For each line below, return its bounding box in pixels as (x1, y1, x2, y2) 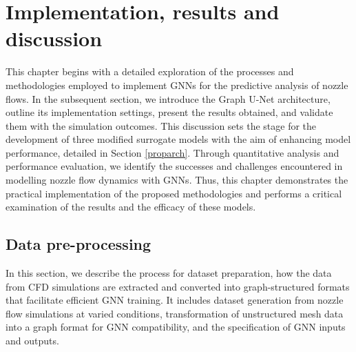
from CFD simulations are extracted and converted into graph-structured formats (6, 279, 350, 293)
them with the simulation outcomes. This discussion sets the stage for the (6, 118, 317, 133)
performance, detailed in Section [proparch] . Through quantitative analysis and (6, 145, 339, 159)
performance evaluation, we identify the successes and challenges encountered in (6, 159, 343, 173)
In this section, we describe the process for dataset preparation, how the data (6, 266, 332, 280)
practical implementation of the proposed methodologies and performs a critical (6, 186, 342, 200)
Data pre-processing (6, 233, 151, 255)
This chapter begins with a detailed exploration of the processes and (6, 64, 294, 79)
